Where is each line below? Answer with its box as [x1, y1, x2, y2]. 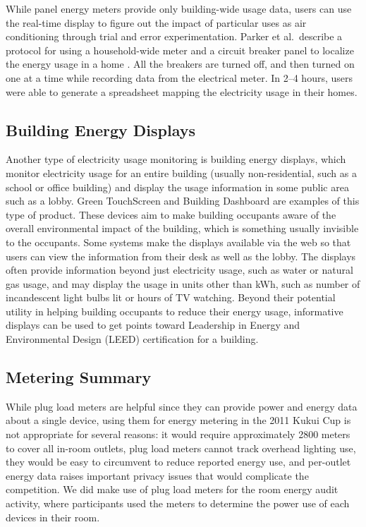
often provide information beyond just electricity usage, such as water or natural [6, 262, 353, 277]
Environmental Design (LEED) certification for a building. [6, 332, 259, 346]
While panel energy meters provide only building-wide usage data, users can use [6, 1, 352, 16]
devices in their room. [6, 509, 100, 524]
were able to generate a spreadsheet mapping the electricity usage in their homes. [6, 84, 358, 99]
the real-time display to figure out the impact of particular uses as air [6, 15, 307, 30]
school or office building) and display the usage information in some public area [6, 179, 349, 194]
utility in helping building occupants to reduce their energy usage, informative [6, 303, 343, 318]
